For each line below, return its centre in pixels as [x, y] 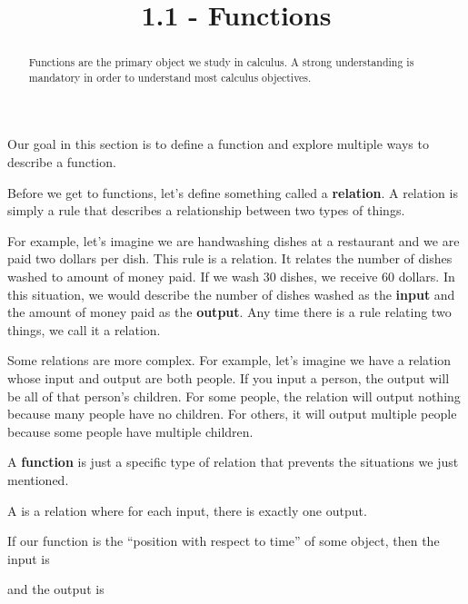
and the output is [56, 589]
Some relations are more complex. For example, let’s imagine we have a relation [229, 360]
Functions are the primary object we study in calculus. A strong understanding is [221, 62]
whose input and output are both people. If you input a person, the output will [229, 378]
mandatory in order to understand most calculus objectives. [170, 77]
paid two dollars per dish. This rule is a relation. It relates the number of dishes [230, 258]
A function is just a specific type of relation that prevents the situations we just [233, 462]
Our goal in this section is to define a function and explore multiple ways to [218, 144]
